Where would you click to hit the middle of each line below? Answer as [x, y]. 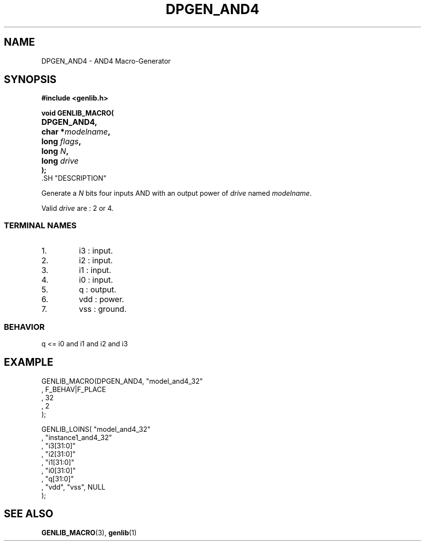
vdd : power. [101, 299]
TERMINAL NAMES [40, 225]
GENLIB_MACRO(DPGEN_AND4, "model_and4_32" [122, 381]
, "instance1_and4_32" [77, 437]
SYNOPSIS [30, 80]
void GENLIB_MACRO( [78, 113]
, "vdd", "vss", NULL [74, 487]
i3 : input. [96, 251]
